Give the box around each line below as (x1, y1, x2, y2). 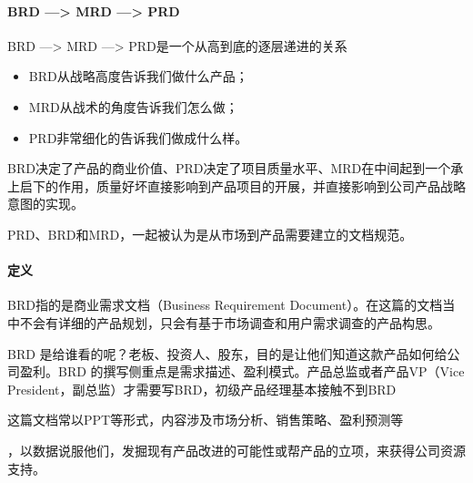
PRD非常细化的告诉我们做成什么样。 (28, 128, 248, 147)
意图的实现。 (7, 194, 84, 213)
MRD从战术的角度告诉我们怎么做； (28, 97, 238, 116)
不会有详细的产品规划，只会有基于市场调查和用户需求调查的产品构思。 (19, 313, 440, 332)
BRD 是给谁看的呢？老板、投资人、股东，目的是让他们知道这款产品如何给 (7, 344, 448, 363)
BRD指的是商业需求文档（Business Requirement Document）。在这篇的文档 (7, 295, 443, 314)
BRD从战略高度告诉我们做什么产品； (28, 67, 248, 86)
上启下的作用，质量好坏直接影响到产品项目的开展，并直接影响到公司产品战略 (7, 176, 466, 195)
